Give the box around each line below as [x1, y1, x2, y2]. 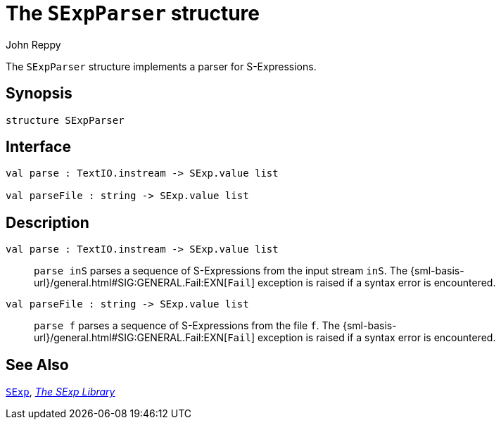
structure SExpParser [6, 114, 125, 126]
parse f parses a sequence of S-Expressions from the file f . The [34, 319, 341, 332]
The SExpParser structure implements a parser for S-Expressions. [6, 60, 317, 72]
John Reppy [6, 38, 61, 51]
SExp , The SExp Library [6, 386, 115, 398]
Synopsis [6, 84, 72, 103]
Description [6, 213, 89, 231]
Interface [6, 138, 71, 156]
